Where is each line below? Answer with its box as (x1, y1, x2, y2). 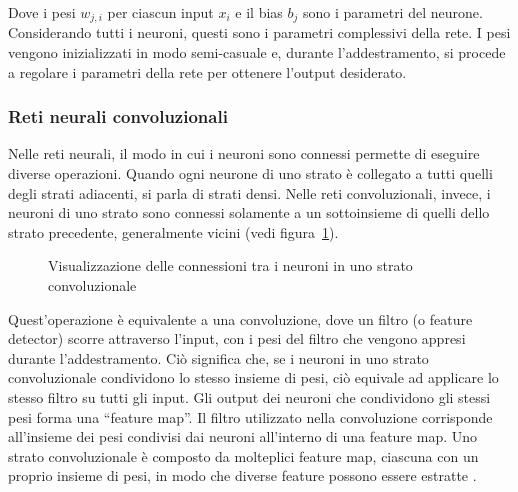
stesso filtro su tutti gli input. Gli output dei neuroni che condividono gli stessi (8, 386, 491, 407)
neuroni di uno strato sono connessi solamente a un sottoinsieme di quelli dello (8, 202, 490, 223)
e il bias (235, 2, 283, 22)
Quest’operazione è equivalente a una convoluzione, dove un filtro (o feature (8, 308, 473, 329)
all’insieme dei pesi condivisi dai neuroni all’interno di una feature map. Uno (8, 426, 478, 447)
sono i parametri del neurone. (303, 2, 483, 22)
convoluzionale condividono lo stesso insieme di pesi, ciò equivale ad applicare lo (8, 367, 499, 388)
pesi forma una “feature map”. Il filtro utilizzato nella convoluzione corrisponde (8, 406, 493, 427)
